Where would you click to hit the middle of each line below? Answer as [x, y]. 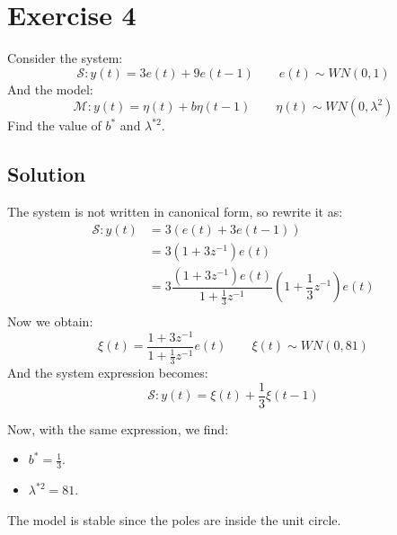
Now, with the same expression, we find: [118, 428]
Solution [47, 174]
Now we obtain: [50, 321]
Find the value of [54, 125]
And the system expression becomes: [108, 372]
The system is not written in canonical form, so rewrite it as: [175, 212]
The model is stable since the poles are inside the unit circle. [174, 519]
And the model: [50, 89]
